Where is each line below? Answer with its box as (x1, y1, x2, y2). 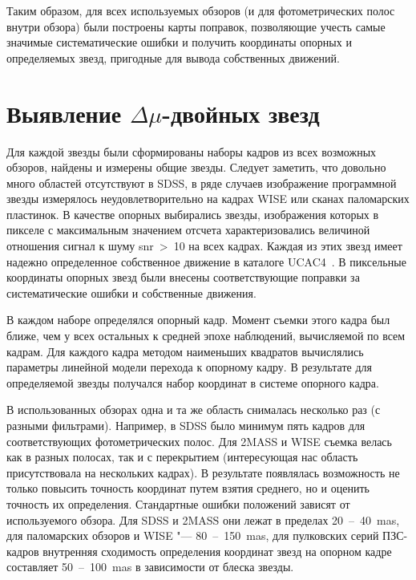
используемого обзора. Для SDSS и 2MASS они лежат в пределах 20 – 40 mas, (6, 511, 400, 528)
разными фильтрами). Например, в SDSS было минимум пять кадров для (6, 417, 366, 433)
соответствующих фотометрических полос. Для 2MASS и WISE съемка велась (6, 432, 392, 449)
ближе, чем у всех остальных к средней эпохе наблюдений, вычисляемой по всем (6, 327, 406, 344)
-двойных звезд (162, 96, 320, 129)
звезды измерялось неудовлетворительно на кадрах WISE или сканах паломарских (6, 190, 410, 207)
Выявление (6, 96, 122, 129)
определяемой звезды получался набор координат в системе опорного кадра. (6, 374, 379, 391)
